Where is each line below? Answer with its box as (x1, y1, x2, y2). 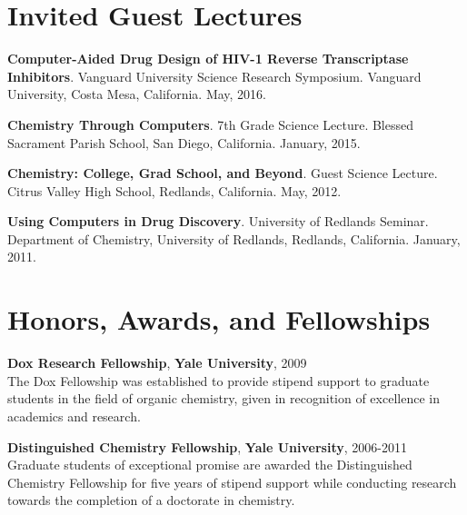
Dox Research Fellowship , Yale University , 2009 (7, 353, 307, 372)
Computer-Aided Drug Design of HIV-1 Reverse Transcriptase (7, 49, 409, 68)
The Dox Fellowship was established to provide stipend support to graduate (7, 371, 430, 390)
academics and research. (7, 406, 141, 425)
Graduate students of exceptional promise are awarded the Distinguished (7, 455, 412, 474)
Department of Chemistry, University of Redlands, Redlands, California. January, (7, 229, 461, 248)
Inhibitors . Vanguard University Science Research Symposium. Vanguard (7, 66, 422, 85)
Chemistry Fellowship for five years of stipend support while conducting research (7, 472, 457, 491)
